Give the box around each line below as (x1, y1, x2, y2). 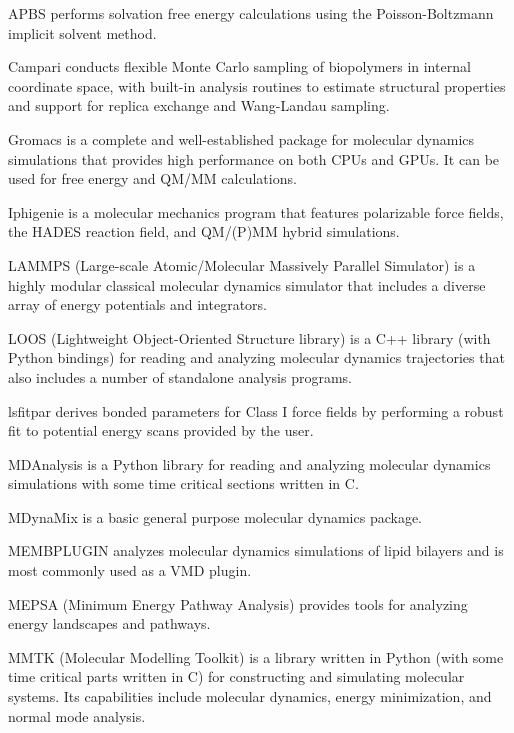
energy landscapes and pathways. (8, 613, 211, 634)
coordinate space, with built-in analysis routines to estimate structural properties (8, 75, 506, 96)
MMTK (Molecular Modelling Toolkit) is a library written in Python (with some (8, 646, 504, 667)
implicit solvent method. (8, 22, 157, 43)
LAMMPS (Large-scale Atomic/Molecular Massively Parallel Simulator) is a (8, 254, 476, 275)
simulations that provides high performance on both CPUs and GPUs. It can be (8, 148, 500, 169)
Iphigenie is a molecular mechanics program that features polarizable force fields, (8, 201, 504, 222)
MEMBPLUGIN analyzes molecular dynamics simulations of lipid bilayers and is (8, 540, 504, 561)
